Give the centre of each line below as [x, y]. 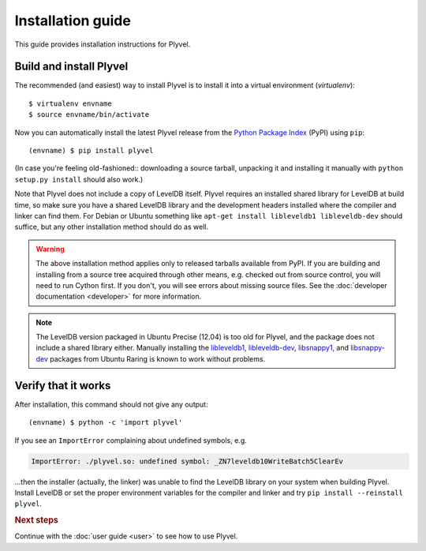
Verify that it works [63, 386]
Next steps [36, 520]
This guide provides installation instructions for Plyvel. [103, 44]
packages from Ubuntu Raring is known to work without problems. [158, 358]
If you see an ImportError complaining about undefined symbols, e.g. [131, 440]
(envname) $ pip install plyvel [91, 151]
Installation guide [73, 21]
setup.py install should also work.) [79, 179]
